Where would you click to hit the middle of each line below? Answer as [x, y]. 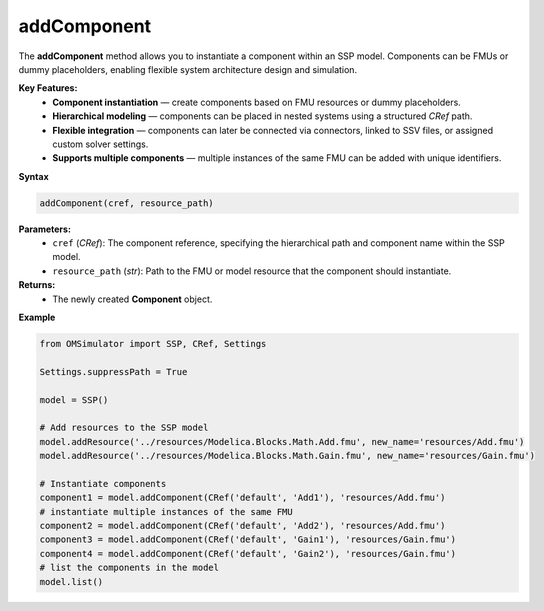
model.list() [71, 581]
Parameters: [45, 229]
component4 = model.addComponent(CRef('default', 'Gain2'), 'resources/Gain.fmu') [248, 553]
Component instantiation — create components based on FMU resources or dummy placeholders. [257, 102]
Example [37, 317]
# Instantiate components [103, 483]
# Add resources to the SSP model [124, 428]
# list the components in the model [129, 568]
